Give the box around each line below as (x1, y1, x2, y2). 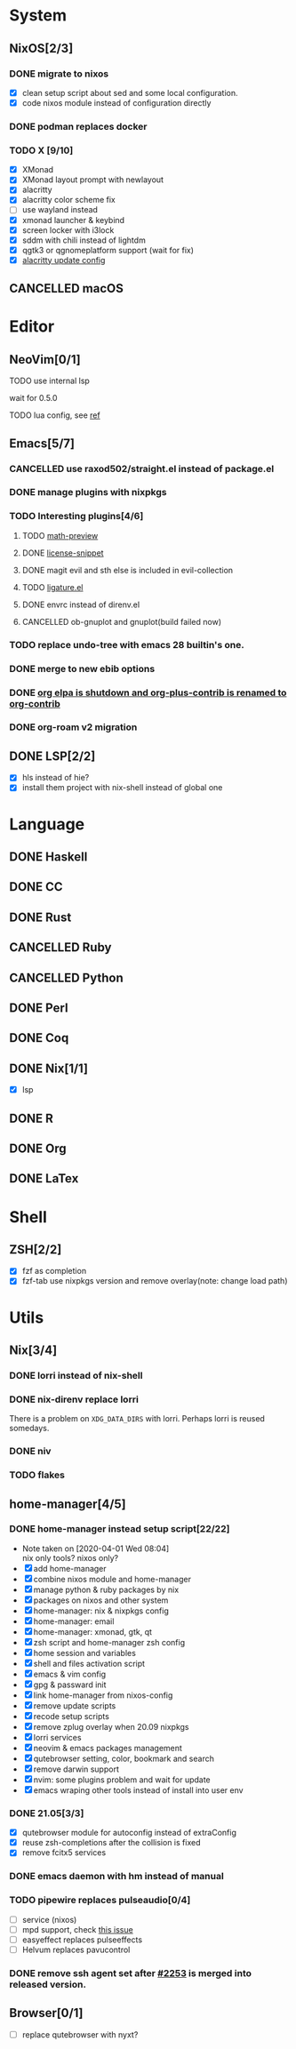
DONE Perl (9, 1000, 68, 1015)
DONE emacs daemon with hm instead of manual (9, 1870, 224, 1883)
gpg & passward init (33, 1679, 107, 1690)
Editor (9, 316, 55, 337)
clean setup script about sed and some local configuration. (21, 87, 238, 98)
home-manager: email (33, 1615, 115, 1627)
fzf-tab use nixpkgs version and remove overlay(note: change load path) (21, 1276, 288, 1286)
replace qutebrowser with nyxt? (21, 2029, 139, 2040)
